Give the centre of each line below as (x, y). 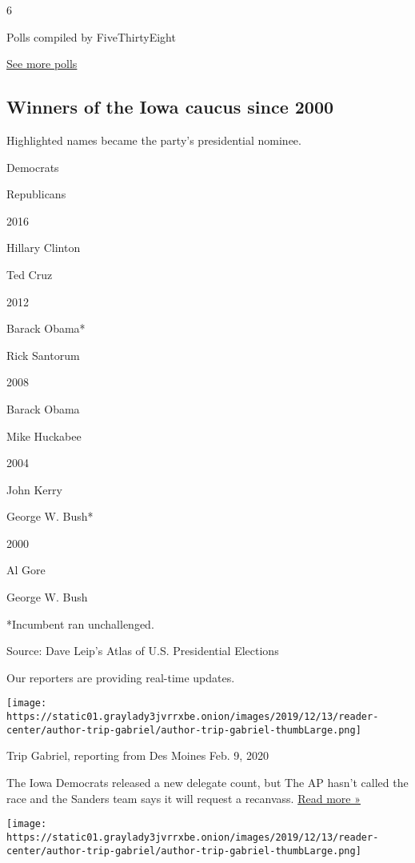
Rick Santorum (43, 355)
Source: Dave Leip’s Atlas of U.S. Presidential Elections (143, 651)
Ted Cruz (30, 274)
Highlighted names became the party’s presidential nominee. (154, 140)
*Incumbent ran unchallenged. (80, 623)
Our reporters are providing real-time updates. (121, 677)
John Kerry (34, 489)
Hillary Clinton (44, 248)
